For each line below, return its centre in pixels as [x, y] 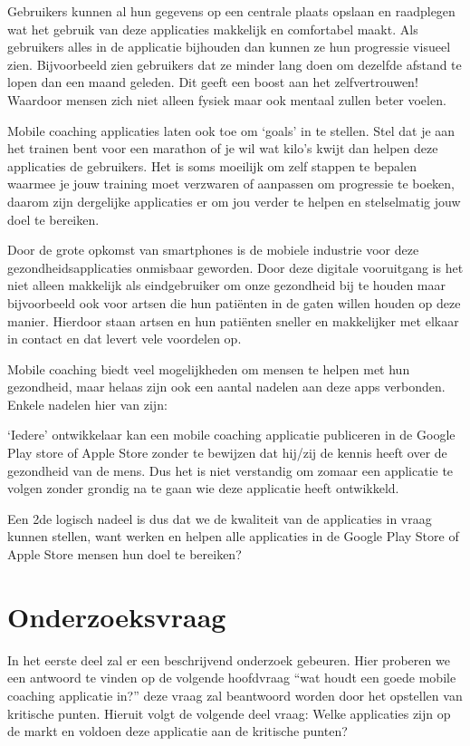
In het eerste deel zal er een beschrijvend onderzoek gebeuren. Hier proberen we [229, 659]
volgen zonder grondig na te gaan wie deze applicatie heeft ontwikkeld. [203, 488]
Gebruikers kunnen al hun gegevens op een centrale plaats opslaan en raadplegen [231, 11]
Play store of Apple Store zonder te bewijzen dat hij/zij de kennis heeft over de [227, 453]
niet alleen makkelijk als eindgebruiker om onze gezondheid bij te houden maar [226, 285]
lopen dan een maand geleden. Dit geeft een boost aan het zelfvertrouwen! [213, 82]
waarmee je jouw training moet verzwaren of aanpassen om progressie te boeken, [231, 184]
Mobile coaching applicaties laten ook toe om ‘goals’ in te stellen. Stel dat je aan [231, 130]
